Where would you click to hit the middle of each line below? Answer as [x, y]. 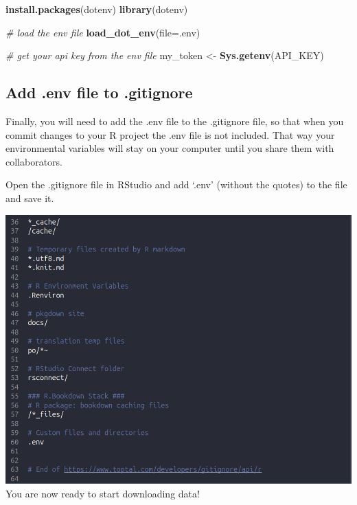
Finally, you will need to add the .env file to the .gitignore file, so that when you [175, 121]
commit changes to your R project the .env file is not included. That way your [170, 134]
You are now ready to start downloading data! [103, 493]
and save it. [30, 198]
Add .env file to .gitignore [99, 92]
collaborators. [34, 161]
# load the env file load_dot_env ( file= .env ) [103, 32]
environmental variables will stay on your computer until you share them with [170, 148]
